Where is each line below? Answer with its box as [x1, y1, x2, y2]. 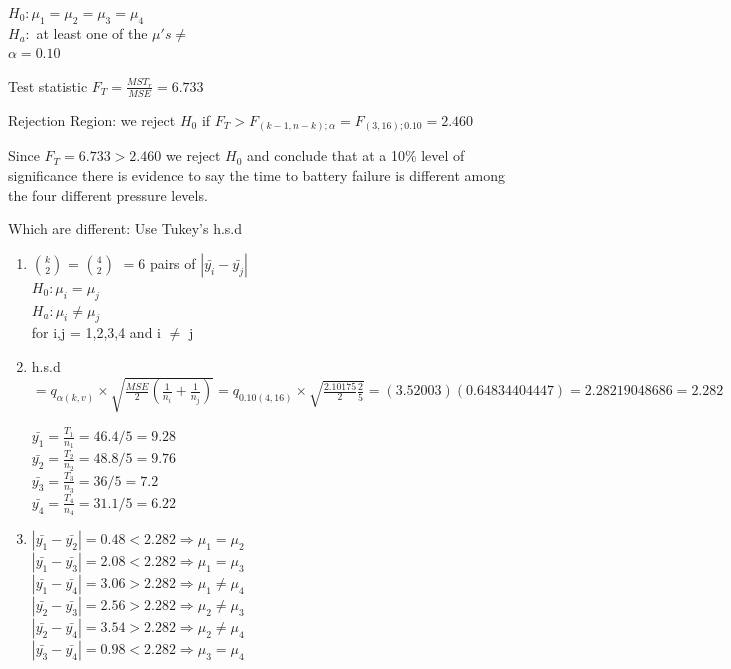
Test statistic [8, 75, 88, 96]
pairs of [149, 252, 196, 273]
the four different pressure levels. [8, 184, 208, 205]
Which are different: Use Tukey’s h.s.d [8, 218, 243, 239]
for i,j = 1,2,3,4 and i [31, 322, 161, 343]
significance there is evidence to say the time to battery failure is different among [8, 164, 506, 185]
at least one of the [36, 22, 148, 43]
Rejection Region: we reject [8, 109, 176, 130]
